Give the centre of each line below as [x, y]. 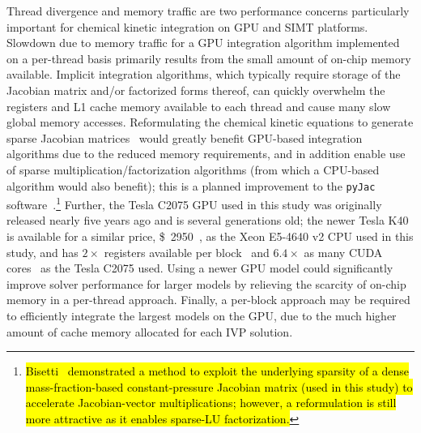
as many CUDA [343, 252]
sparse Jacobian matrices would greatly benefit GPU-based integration [185, 137]
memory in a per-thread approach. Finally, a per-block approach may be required [208, 300]
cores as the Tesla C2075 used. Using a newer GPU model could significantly [200, 268]
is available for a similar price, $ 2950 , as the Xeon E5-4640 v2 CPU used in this [210, 236]
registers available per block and [187, 252]
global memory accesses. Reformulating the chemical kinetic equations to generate [210, 122]
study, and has [43, 252]
